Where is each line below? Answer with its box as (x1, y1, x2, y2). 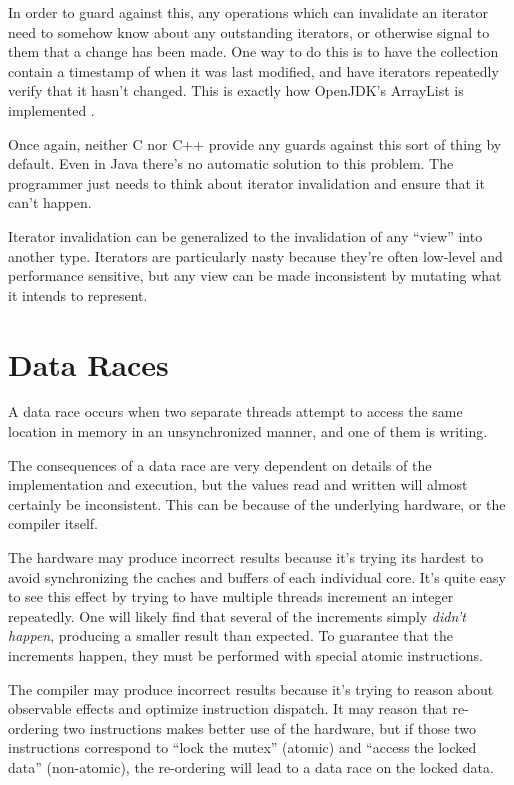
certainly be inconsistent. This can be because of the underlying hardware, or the (8, 493, 506, 514)
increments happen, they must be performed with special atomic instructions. (8, 644, 483, 665)
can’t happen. (8, 192, 92, 213)
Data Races (8, 343, 169, 384)
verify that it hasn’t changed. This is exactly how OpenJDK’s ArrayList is (8, 80, 464, 101)
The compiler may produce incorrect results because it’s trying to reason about (8, 678, 494, 699)
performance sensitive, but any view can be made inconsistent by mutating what (8, 265, 502, 286)
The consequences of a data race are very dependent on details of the (8, 454, 432, 475)
